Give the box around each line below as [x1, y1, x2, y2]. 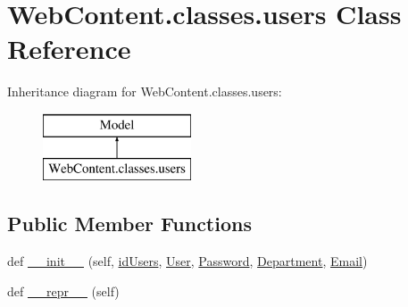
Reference [7, 30, 131, 67]
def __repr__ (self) [7, 281, 120, 300]
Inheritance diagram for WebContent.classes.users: [7, 82, 282, 101]
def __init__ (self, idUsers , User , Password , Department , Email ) [7, 252, 368, 270]
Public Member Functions [7, 210, 252, 237]
